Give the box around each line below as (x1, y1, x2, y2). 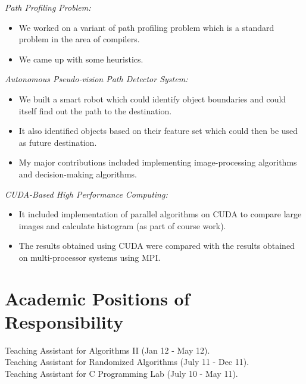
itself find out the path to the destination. (18, 104, 172, 117)
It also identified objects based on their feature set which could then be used (18, 124, 298, 137)
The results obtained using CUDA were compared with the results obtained (18, 239, 295, 252)
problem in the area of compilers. (18, 33, 140, 45)
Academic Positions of (5, 286, 190, 310)
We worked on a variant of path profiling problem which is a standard (18, 21, 274, 33)
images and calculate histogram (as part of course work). (18, 219, 226, 232)
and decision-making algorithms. (18, 167, 137, 180)
